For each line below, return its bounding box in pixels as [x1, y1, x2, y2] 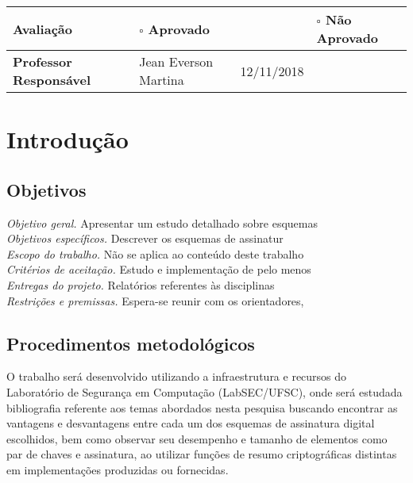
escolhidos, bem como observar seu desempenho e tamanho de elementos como [6, 430, 388, 447]
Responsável [13, 71, 91, 89]
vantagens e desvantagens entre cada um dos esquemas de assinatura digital [6, 415, 375, 431]
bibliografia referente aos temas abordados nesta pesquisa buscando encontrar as [6, 399, 398, 416]
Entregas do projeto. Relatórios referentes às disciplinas [6, 276, 275, 293]
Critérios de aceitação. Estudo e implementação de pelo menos [6, 261, 311, 278]
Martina [139, 71, 184, 89]
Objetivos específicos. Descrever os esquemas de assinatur [6, 230, 284, 247]
